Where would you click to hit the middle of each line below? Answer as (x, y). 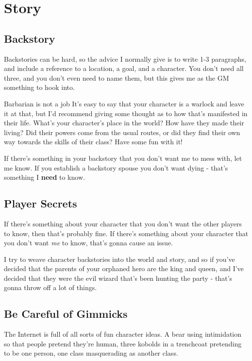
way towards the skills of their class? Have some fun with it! (93, 142)
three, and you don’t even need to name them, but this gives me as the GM (117, 77)
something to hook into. (39, 87)
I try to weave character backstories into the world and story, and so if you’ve (119, 259)
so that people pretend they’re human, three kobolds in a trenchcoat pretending (123, 343)
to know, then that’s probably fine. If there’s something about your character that (126, 233)
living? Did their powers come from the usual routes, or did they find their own (122, 132)
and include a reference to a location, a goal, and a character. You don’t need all (124, 68)
